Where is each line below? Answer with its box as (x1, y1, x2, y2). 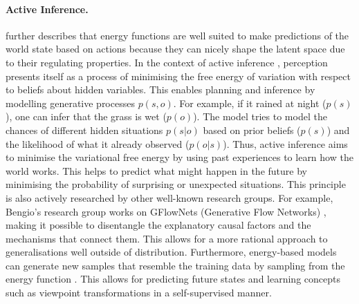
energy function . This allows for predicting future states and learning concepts (6, 272, 340, 286)
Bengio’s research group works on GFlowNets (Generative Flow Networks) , (6, 204, 326, 218)
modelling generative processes (6, 95, 135, 110)
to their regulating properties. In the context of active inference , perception (6, 55, 328, 69)
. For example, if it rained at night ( (173, 95, 326, 110)
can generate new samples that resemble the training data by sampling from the (6, 258, 345, 272)
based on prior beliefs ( (203, 122, 301, 137)
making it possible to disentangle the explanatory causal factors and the (6, 218, 311, 232)
